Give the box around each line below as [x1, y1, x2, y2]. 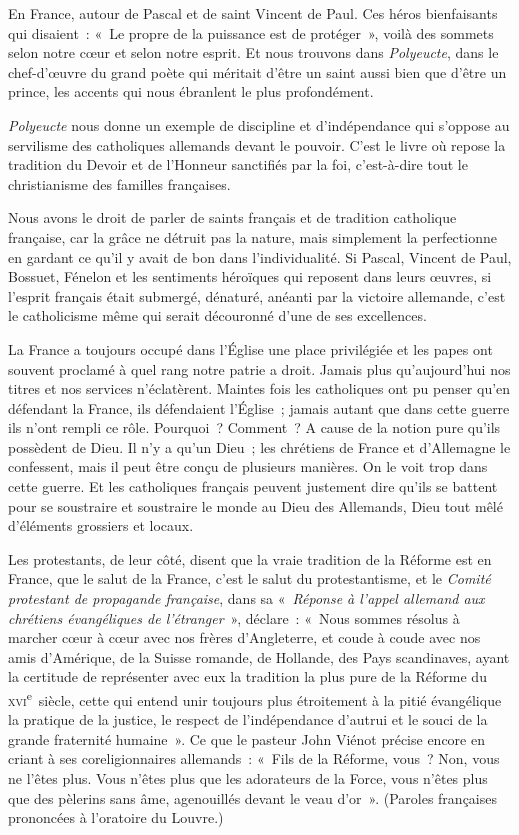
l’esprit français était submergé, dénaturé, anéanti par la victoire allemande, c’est [8, 285, 506, 306]
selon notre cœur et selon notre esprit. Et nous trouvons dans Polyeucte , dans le [8, 42, 499, 63]
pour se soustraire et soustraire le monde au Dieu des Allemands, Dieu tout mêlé [8, 495, 503, 516]
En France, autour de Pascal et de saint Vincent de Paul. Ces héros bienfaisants [8, 3, 498, 23]
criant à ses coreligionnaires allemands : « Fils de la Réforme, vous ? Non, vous [8, 748, 500, 769]
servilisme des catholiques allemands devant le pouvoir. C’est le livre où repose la [8, 134, 506, 155]
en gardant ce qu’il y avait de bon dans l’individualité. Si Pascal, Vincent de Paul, [8, 246, 512, 267]
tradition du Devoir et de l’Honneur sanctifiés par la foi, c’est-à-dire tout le [8, 154, 468, 175]
